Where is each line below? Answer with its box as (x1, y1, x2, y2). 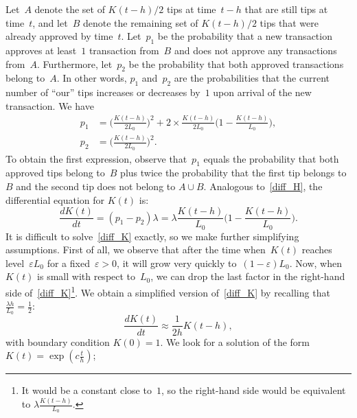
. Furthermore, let (36, 56, 113, 71)
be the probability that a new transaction (157, 29, 332, 43)
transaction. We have (5, 98, 94, 113)
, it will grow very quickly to (117, 255, 237, 270)
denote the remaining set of (82, 15, 198, 30)
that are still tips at (244, 2, 328, 16)
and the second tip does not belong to (16, 178, 176, 193)
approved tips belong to (5, 165, 105, 180)
